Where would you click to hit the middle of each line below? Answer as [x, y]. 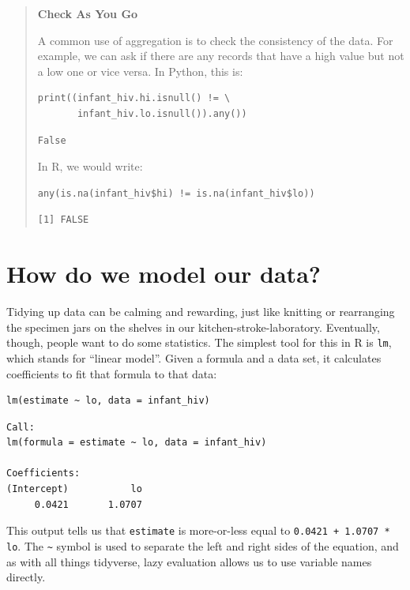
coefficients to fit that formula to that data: [112, 373]
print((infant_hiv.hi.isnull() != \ [134, 98]
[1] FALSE [63, 220]
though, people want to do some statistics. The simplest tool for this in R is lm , [199, 342]
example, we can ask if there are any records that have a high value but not [221, 56]
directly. [26, 577]
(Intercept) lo [74, 489]
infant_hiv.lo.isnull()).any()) [162, 113]
